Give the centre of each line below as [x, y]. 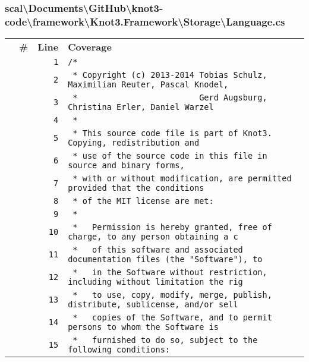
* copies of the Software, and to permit [172, 318]
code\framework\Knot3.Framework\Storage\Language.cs [145, 21]
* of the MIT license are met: [143, 201]
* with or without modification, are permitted [182, 179]
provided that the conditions [136, 188]
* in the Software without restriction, [170, 273]
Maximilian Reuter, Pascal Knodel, [148, 85]
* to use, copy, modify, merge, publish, [172, 295]
